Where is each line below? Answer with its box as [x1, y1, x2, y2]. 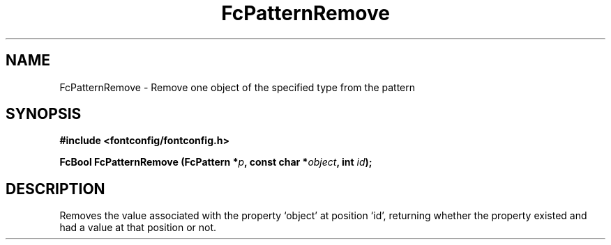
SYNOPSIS [6, 105, 82, 123]
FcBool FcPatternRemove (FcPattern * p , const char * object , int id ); [59, 156, 372, 168]
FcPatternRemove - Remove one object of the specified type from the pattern [59, 81, 416, 93]
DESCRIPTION [6, 180, 105, 198]
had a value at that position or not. [59, 221, 217, 234]
